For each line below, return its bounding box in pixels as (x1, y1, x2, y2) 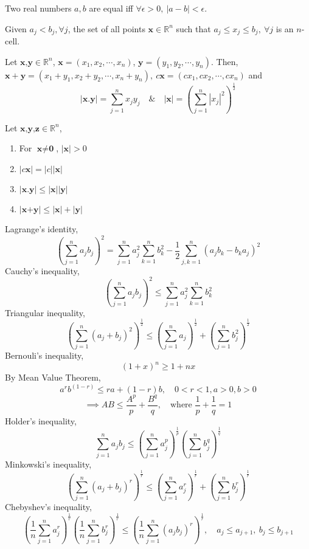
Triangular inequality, (5, 306, 85, 319)
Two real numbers (5, 2, 72, 14)
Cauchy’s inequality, (5, 264, 80, 277)
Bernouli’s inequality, (5, 349, 84, 362)
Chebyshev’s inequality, (5, 500, 92, 513)
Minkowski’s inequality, (5, 457, 92, 470)
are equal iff (89, 2, 133, 14)
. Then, (210, 55, 238, 67)
